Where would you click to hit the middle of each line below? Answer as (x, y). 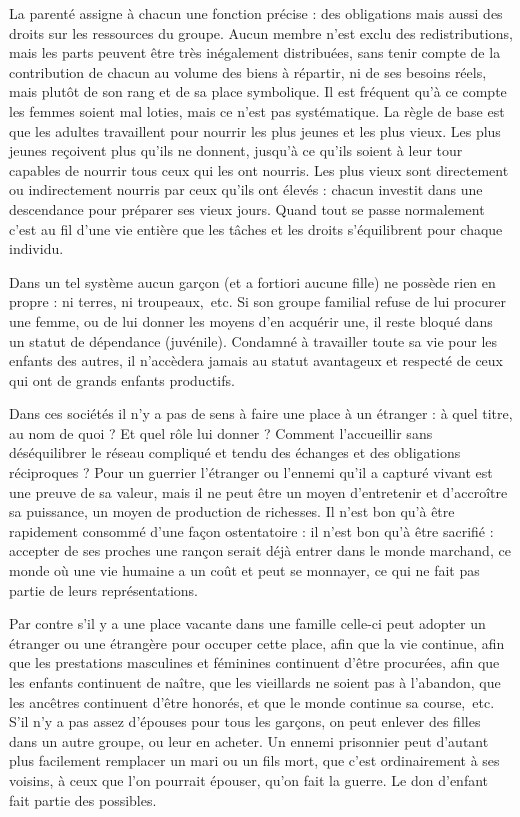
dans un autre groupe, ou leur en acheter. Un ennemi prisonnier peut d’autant (249, 740)
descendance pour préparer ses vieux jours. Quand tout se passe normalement (247, 208)
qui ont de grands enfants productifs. (122, 379)
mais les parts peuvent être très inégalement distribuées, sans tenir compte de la (255, 52)
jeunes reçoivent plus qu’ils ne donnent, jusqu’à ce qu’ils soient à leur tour (236, 150)
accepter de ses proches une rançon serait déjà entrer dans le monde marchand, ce (260, 550)
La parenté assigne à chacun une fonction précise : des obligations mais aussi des (256, 13)
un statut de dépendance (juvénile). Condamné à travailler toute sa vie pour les (253, 340)
